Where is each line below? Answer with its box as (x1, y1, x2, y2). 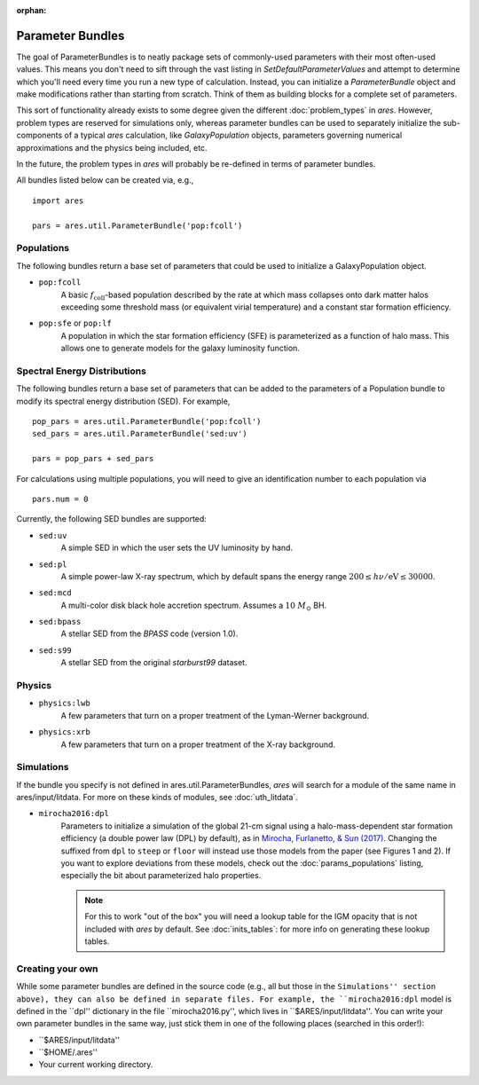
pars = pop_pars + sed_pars (32, 453, 154, 464)
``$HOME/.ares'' (38, 1047, 98, 1057)
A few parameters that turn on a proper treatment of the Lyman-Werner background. (60, 710, 370, 720)
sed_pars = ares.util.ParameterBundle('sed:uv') (32, 428, 247, 439)
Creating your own (16, 963, 98, 975)
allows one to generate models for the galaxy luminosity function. (60, 342, 301, 354)
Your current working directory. (38, 1059, 153, 1070)
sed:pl (38, 559, 67, 570)
